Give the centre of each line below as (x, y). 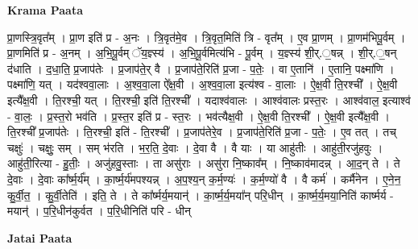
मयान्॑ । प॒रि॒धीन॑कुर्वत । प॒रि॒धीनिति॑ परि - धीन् (99, 211)
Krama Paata (45, 10)
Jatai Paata (40, 237)
